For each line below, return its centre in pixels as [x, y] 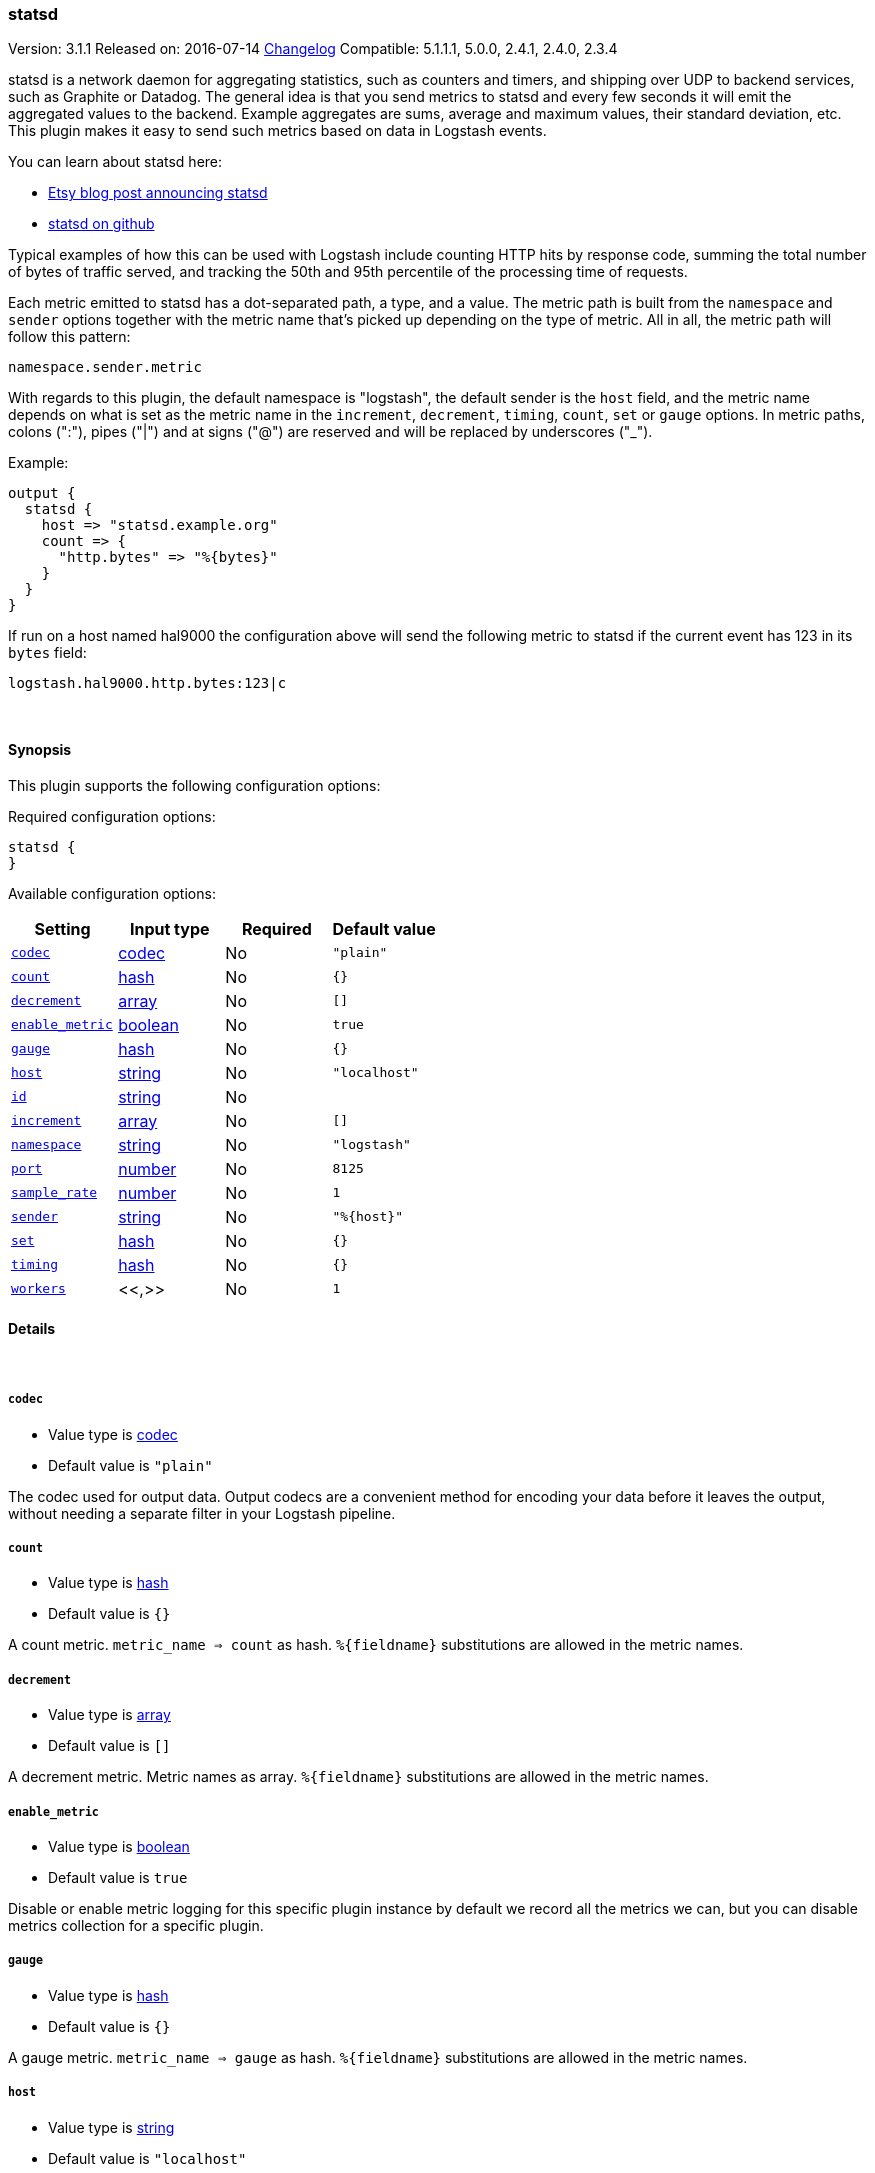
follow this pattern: [69, 337]
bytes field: [47, 653]
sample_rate [54, 1193]
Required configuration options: [112, 816]
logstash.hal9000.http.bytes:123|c [147, 683]
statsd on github [101, 224]
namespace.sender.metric [105, 367]
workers [38, 1289]
